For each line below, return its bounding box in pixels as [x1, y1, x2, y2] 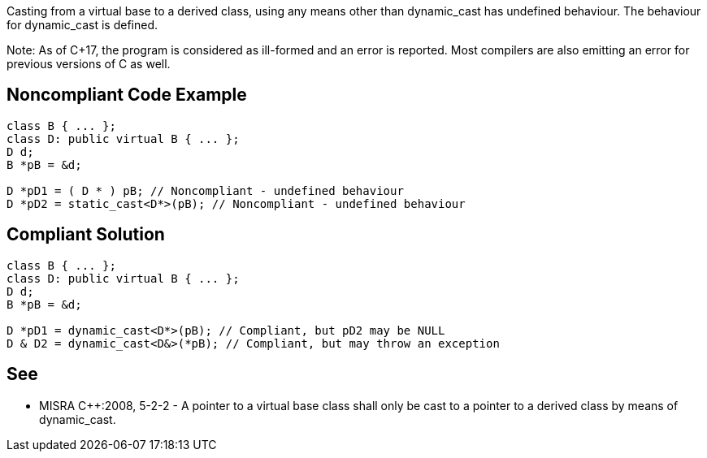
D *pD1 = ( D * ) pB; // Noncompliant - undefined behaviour [7, 184, 404, 197]
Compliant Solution [7, 224, 165, 245]
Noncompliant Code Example [7, 84, 247, 106]
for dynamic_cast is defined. [7, 18, 158, 32]
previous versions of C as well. [7, 57, 171, 71]
